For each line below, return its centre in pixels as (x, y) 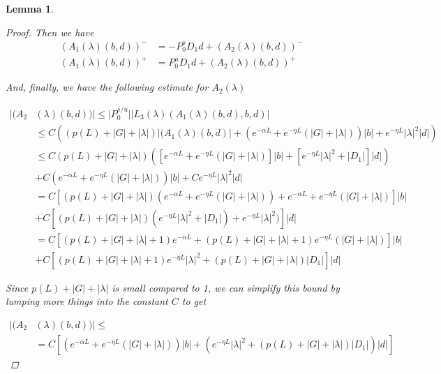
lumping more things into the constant (87, 301)
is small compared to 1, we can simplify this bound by (226, 287)
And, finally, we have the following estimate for (107, 87)
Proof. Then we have (50, 32)
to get (194, 301)
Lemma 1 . (30, 8)
